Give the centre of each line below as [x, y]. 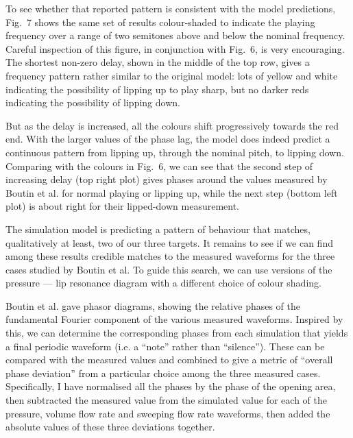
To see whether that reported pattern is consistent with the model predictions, [171, 8]
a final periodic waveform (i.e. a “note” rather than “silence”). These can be [165, 346]
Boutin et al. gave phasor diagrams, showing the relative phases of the [153, 305]
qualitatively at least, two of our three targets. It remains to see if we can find [169, 242]
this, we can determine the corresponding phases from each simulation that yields [177, 333]
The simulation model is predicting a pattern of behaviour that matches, [158, 229]
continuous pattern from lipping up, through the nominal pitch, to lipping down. [175, 152]
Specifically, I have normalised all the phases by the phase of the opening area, [171, 386]
